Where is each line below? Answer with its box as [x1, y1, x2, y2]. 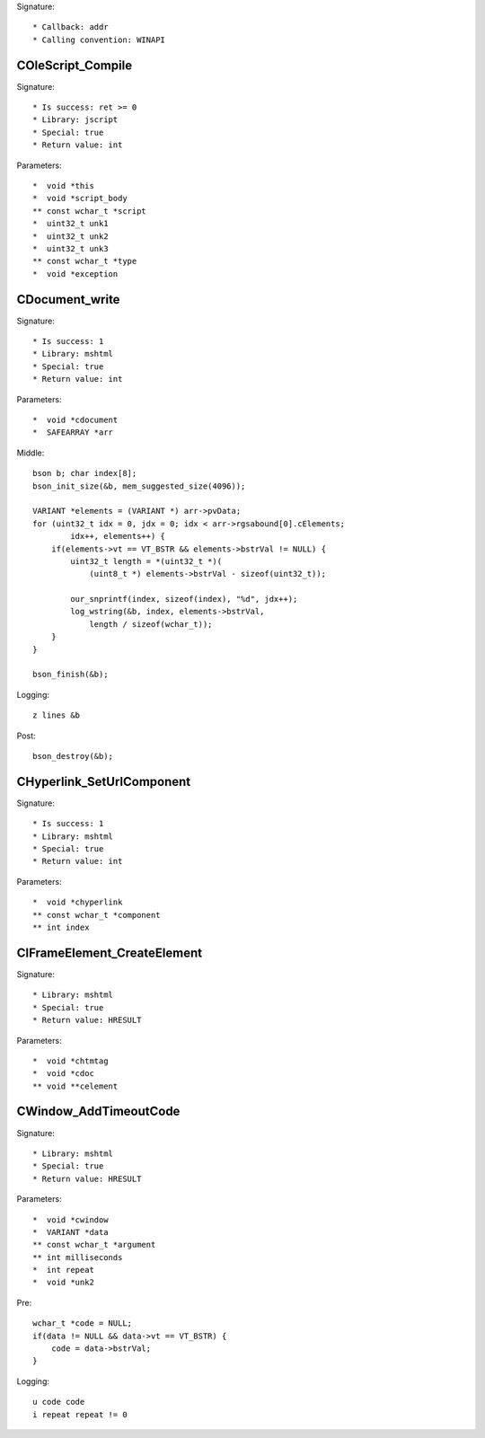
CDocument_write [16, 292, 120, 307]
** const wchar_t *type [32, 256, 137, 267]
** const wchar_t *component [32, 910, 161, 920]
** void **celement [32, 1081, 119, 1091]
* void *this [32, 181, 94, 191]
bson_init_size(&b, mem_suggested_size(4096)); [32, 481, 246, 491]
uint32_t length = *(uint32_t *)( [70, 556, 223, 566]
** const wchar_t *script [32, 206, 147, 216]
